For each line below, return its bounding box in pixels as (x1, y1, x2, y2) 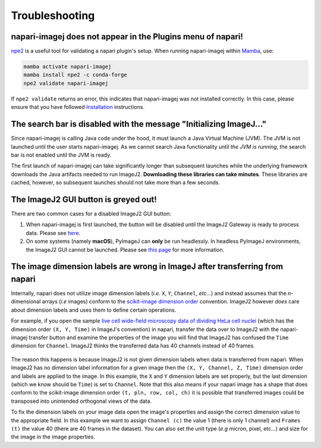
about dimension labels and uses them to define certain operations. (11, 306, 177, 314)
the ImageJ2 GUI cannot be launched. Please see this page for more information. (26, 246, 225, 253)
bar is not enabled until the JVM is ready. (11, 151, 112, 158)
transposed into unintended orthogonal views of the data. (11, 397, 152, 405)
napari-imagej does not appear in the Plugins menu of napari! (11, 32, 244, 42)
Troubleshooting (11, 9, 95, 22)
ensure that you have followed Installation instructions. (11, 104, 145, 111)
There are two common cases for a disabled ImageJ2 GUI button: (11, 210, 172, 217)
